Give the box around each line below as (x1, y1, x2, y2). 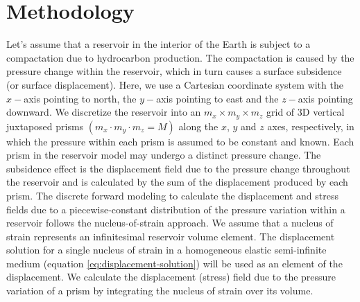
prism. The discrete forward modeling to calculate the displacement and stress (6, 188, 338, 202)
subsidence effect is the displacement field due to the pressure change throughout (6, 161, 350, 175)
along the (178, 118, 218, 133)
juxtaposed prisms (6, 118, 84, 133)
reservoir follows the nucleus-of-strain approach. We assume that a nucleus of (6, 215, 334, 230)
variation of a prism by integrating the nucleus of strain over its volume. (6, 283, 314, 298)
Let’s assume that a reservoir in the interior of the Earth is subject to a (6, 37, 311, 51)
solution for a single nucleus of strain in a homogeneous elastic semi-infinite (6, 242, 327, 257)
